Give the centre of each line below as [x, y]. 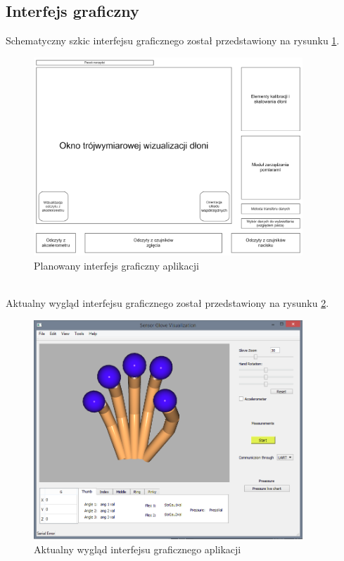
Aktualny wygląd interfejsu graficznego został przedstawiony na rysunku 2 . [167, 302]
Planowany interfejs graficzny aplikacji [116, 265]
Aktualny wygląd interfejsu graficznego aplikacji [138, 549]
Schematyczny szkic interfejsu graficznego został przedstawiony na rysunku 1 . [173, 40]
